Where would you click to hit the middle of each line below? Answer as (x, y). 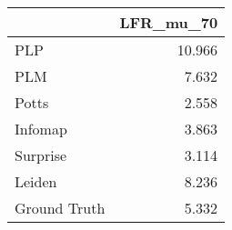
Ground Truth (60, 208)
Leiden (36, 181)
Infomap (41, 129)
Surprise (41, 155)
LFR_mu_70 (169, 22)
